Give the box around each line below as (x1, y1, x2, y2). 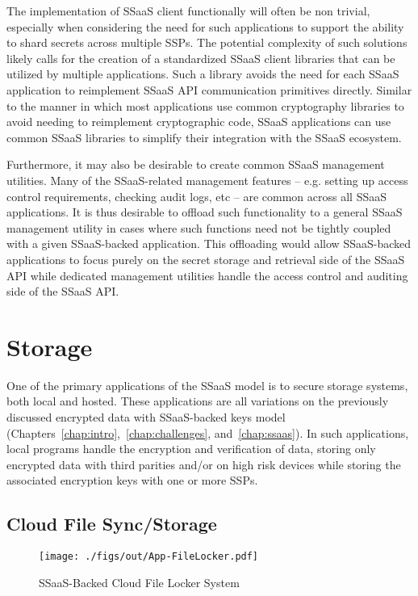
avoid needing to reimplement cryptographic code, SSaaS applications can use (6, 113, 391, 130)
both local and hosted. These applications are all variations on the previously (6, 392, 389, 409)
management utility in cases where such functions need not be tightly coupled (6, 219, 391, 236)
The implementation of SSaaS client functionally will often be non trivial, (6, 2, 370, 19)
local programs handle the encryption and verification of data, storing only (6, 440, 376, 457)
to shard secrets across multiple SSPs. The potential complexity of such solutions (6, 34, 408, 51)
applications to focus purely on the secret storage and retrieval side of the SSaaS (6, 250, 405, 267)
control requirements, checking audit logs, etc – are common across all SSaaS (6, 187, 387, 204)
